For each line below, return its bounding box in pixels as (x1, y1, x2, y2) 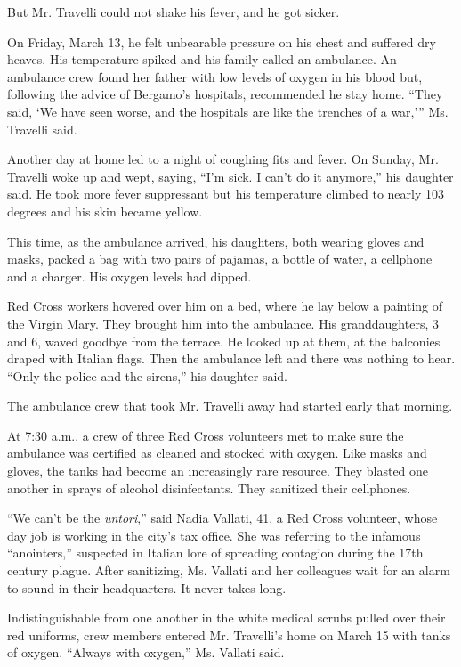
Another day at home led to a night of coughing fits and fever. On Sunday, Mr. (7, 150, 439, 168)
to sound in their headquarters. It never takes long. (7, 578, 287, 597)
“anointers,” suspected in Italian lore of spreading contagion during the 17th (7, 543, 424, 562)
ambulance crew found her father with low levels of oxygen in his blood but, (7, 67, 423, 85)
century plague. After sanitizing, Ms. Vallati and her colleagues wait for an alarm (7, 561, 450, 580)
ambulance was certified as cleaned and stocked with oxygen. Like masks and (7, 443, 427, 462)
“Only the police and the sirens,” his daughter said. (7, 366, 288, 385)
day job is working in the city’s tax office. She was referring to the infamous (7, 525, 421, 544)
